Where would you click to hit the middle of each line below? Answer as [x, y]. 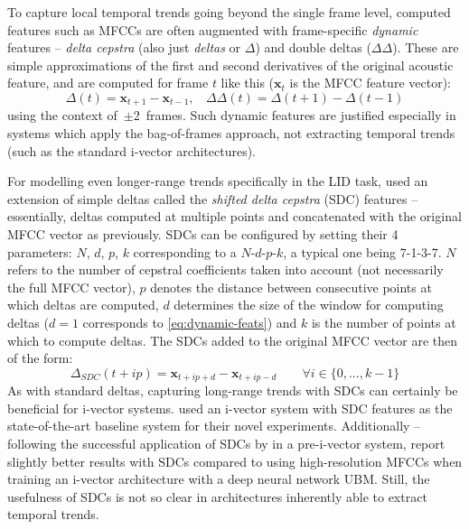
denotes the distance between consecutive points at [291, 287]
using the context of [62, 115]
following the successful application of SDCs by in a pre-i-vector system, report [226, 443]
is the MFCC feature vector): [370, 83]
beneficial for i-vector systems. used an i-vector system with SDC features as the [230, 408]
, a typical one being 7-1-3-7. [362, 251]
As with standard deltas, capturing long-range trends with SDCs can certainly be [233, 390]
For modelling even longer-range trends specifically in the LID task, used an [218, 181]
